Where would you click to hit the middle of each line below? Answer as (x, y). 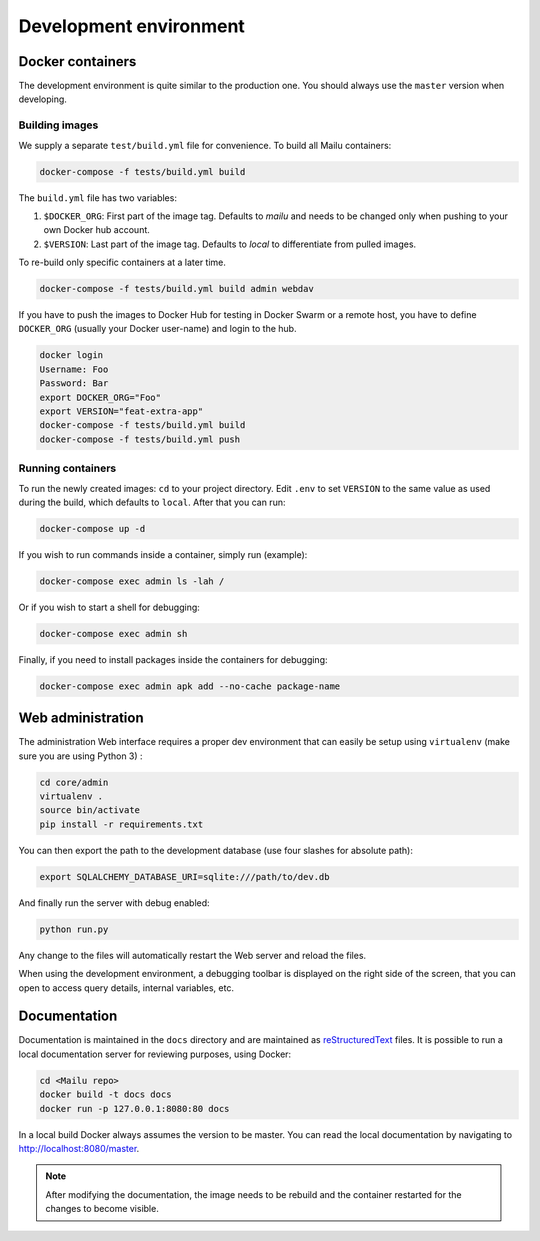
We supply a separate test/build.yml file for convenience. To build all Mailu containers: (205, 145)
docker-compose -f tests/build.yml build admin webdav (176, 289)
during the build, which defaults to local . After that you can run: (152, 502)
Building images (58, 125)
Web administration (81, 718)
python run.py (74, 929)
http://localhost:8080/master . (79, 1149)
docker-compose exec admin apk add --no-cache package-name (190, 686)
